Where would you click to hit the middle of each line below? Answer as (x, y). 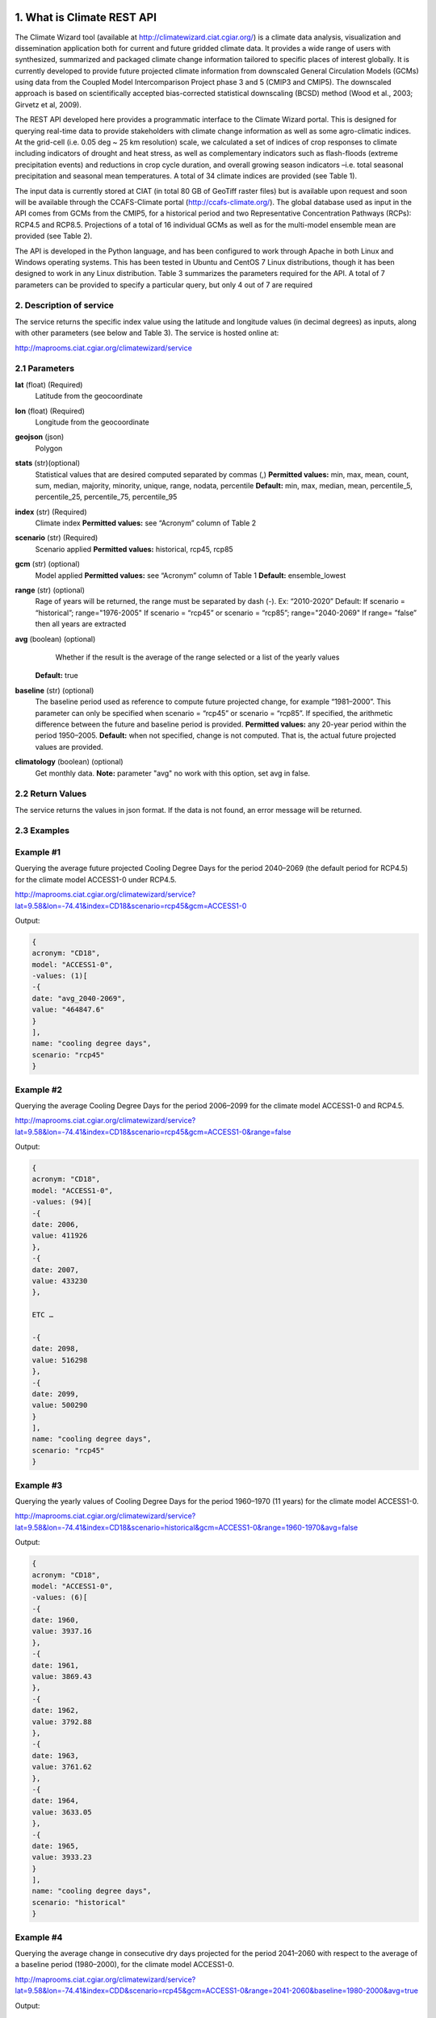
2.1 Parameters (45, 369)
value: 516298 (60, 1360)
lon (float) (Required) (50, 411)
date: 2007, (56, 1270)
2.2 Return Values (51, 793)
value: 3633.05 (62, 1812)
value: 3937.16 (62, 1631)
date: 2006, (56, 1225)
